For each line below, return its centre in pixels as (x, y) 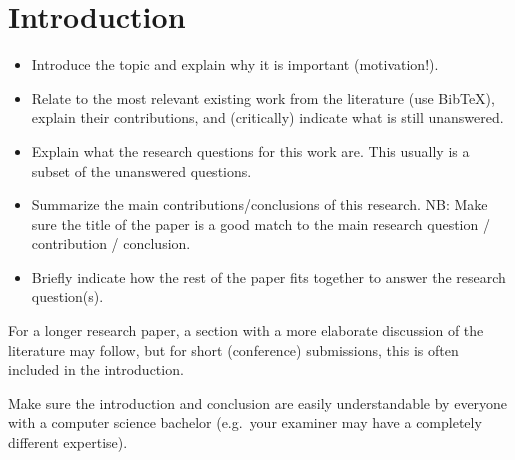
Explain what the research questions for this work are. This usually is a (250, 150)
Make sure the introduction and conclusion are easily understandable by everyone (258, 402)
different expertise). (68, 442)
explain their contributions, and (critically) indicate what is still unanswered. (267, 117)
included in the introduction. (96, 369)
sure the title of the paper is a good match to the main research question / (260, 223)
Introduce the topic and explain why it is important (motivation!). (235, 64)
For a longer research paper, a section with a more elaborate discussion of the (246, 330)
